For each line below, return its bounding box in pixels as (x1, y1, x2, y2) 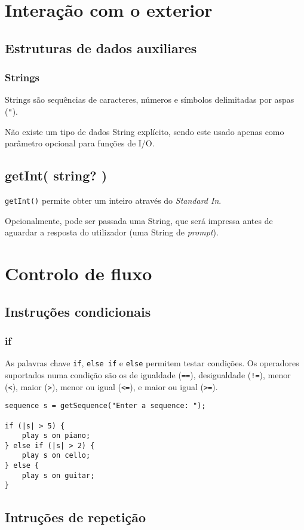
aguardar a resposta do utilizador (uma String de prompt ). (5, 226, 219, 238)
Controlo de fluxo (5, 261, 152, 286)
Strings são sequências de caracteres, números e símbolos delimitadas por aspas (5, 93, 294, 106)
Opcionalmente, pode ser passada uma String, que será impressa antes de (5, 214, 273, 226)
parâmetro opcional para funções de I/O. (5, 137, 155, 149)
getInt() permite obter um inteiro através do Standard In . (5, 194, 222, 207)
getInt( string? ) (5, 166, 108, 185)
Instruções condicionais (5, 302, 151, 320)
